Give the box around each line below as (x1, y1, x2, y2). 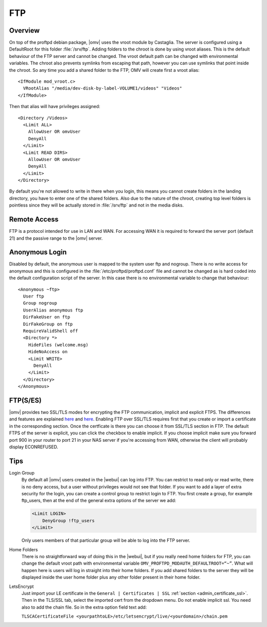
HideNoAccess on (28, 349, 68, 355)
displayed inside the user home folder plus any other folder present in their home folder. (21, 575, 201, 580)
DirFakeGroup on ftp (23, 321, 73, 327)
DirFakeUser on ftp (23, 314, 70, 320)
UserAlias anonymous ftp (23, 307, 84, 313)
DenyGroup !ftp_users (42, 518, 95, 523)
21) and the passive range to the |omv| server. (9, 235, 103, 241)
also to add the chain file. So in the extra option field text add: (21, 604, 147, 610)
